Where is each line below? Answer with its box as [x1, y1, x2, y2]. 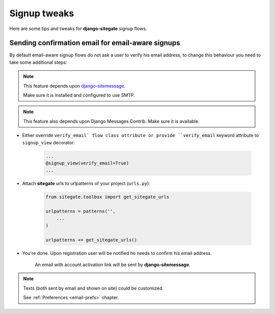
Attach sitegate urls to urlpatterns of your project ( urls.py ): [22, 180, 150, 187]
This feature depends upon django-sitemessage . [23, 83, 126, 89]
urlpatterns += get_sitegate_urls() [45, 237, 137, 243]
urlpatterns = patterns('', [45, 208, 116, 214]
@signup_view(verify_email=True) [45, 160, 129, 166]
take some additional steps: [9, 59, 67, 65]
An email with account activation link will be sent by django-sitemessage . [35, 261, 190, 268]
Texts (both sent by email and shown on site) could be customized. [23, 285, 164, 291]
